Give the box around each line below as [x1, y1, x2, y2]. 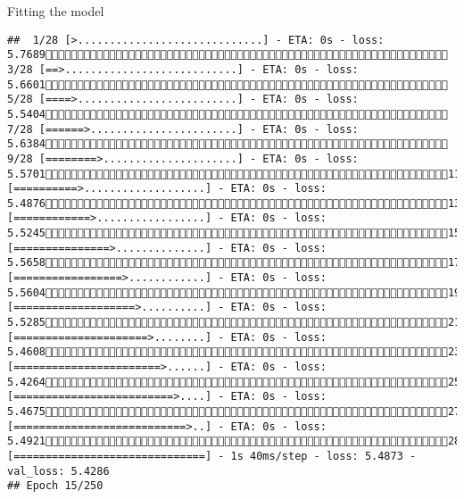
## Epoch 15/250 [7, 479, 104, 493]
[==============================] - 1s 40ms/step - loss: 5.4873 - [7, 449, 417, 462]
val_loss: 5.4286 [7, 464, 110, 478]
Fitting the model [7, 2, 104, 20]
